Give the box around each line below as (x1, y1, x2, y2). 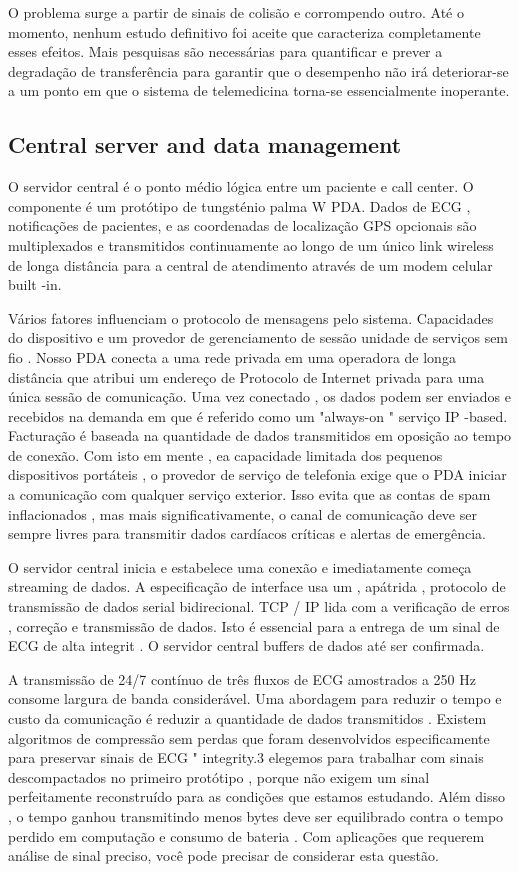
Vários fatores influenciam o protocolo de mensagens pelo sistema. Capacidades (8, 307, 494, 328)
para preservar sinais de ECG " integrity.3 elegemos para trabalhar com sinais (8, 747, 484, 768)
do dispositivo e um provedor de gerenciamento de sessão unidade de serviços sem (8, 327, 509, 348)
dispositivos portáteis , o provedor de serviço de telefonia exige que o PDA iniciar (8, 464, 507, 485)
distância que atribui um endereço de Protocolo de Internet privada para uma (8, 366, 485, 387)
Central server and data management (8, 129, 402, 160)
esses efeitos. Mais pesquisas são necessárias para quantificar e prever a (8, 41, 443, 62)
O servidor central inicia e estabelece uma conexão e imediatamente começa (8, 556, 472, 577)
